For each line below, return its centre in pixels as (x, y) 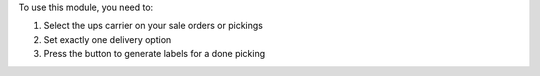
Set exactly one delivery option (107, 39)
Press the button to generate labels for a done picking (154, 54)
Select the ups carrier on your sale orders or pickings (153, 26)
